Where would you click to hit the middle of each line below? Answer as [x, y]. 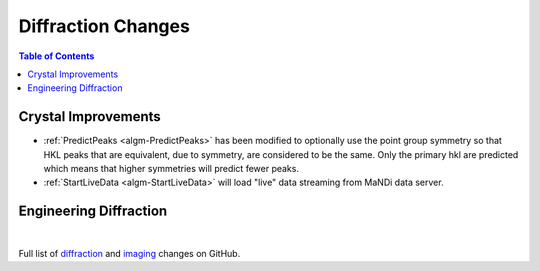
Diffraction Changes [104, 26]
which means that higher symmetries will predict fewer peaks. [171, 169]
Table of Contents [56, 56]
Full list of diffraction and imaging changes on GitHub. [129, 253]
